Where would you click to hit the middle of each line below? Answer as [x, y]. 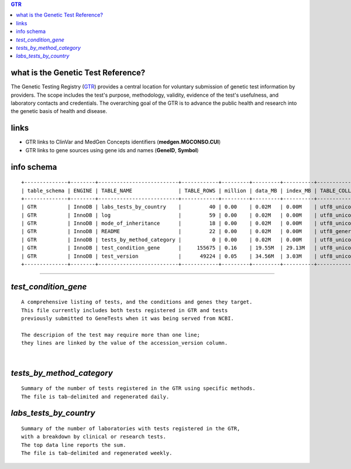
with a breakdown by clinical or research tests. [94, 437]
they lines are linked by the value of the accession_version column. [125, 343]
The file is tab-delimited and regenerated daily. [95, 396]
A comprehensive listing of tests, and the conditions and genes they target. [137, 302]
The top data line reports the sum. [74, 445]
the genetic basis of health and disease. [59, 111]
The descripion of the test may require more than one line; [111, 335]
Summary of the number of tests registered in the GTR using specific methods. [138, 388]
